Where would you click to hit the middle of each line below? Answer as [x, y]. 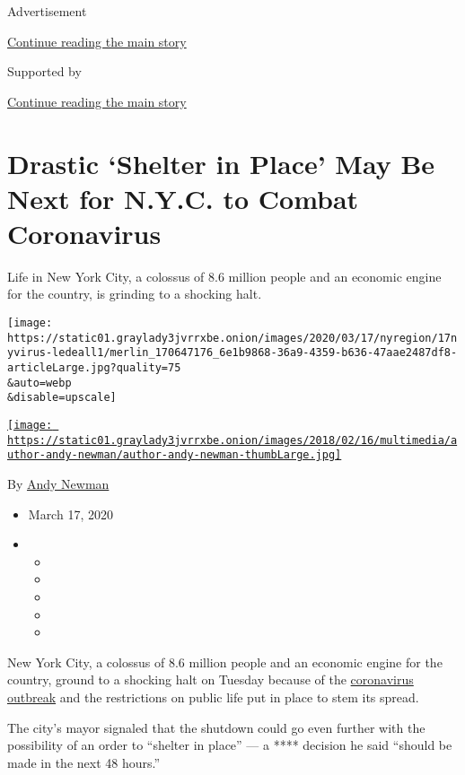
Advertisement [47, 11]
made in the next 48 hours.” [84, 762]
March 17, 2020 [70, 514]
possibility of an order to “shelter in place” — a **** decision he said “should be [230, 745]
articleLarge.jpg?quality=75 [94, 368]
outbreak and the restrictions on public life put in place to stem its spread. [213, 697]
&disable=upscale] [62, 398]
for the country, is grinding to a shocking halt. [135, 294]
